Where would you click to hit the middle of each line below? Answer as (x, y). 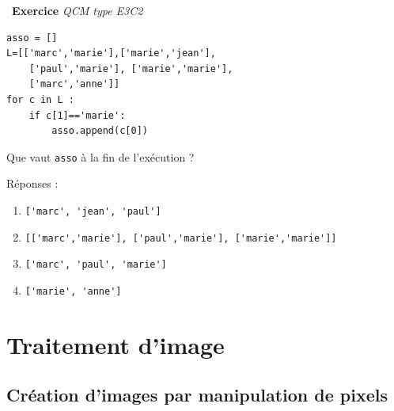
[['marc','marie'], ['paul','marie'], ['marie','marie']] (181, 238)
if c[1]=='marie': (77, 115)
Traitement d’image (116, 344)
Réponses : (32, 183)
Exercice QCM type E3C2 (78, 10)
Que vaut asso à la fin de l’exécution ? (100, 156)
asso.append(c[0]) (100, 131)
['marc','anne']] (74, 84)
